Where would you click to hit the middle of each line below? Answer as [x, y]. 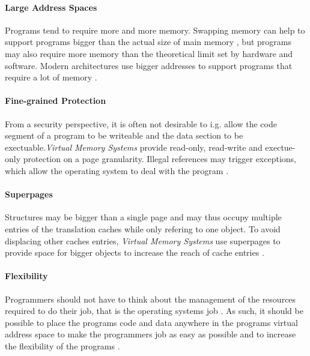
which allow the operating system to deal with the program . [117, 170]
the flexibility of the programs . [62, 345]
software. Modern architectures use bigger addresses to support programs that [149, 65]
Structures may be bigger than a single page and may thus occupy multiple [143, 217]
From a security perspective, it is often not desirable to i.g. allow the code [141, 123]
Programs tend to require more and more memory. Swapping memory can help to [155, 30]
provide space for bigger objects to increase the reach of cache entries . [135, 252]
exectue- [280, 147]
